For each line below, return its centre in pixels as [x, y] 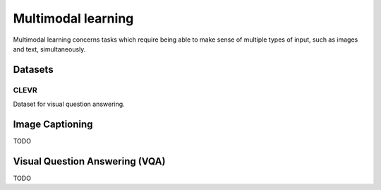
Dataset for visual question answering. [69, 104]
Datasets [33, 70]
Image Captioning [53, 124]
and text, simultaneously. [49, 49]
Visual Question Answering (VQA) [89, 161]
